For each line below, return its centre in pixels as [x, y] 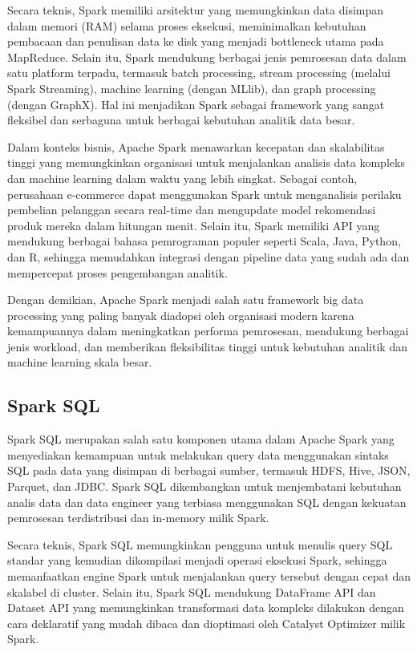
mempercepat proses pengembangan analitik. [117, 272]
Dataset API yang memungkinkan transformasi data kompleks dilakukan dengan [206, 607]
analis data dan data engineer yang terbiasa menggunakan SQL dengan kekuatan [207, 502]
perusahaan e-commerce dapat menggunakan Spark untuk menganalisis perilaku [204, 194]
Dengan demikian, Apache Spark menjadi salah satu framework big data [186, 300]
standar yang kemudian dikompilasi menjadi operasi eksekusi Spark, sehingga [197, 560]
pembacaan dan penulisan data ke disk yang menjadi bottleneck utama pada [196, 41]
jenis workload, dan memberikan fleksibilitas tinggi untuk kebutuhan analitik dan [207, 346]
